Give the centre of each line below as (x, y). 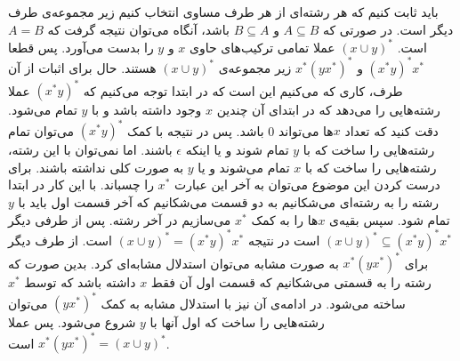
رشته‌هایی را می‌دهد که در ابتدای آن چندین (328, 110)
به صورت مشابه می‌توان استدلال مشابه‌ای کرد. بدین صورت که (174, 263)
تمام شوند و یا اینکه (237, 150)
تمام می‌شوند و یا (244, 167)
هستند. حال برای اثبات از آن (82, 67)
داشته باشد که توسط (80, 282)
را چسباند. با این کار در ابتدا (81, 185)
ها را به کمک (285, 219)
